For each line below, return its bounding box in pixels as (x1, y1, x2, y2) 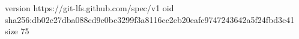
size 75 (5, 25, 29, 37)
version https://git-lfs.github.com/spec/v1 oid (5, 2, 174, 14)
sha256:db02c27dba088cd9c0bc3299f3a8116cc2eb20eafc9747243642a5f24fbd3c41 (5, 13, 295, 25)
